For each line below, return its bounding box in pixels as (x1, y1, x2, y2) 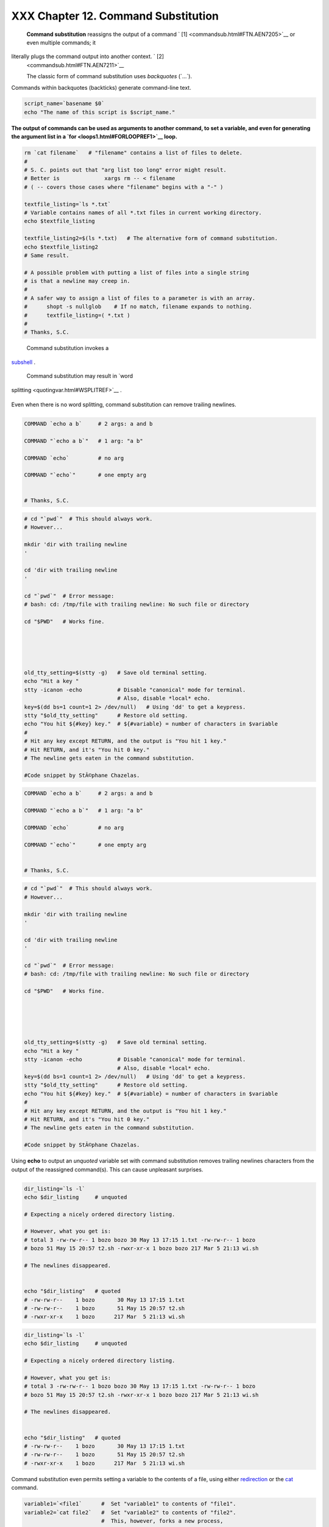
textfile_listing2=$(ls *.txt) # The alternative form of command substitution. (24, 235, 278, 242)
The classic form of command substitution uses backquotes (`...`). (26, 73, 192, 80)
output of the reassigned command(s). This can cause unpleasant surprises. (11, 1165, 203, 1173)
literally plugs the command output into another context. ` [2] (11, 53, 164, 60)
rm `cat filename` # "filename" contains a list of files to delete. (24, 150, 243, 156)
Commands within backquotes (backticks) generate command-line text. (11, 84, 191, 91)
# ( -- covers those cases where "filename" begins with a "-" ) (24, 183, 224, 191)
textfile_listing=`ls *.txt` (24, 200, 111, 208)
